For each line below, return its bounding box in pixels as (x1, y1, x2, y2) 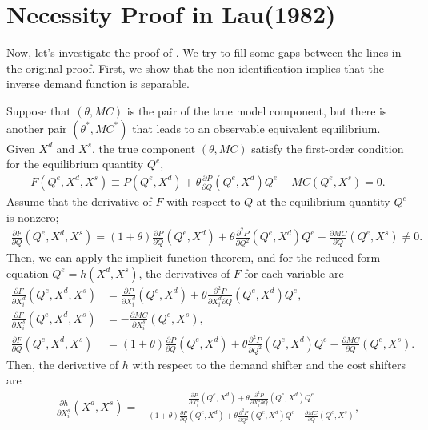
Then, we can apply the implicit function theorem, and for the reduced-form (6, 249, 381, 266)
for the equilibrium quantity (6, 155, 144, 172)
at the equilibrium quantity (256, 193, 390, 210)
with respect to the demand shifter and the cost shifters (132, 356, 406, 372)
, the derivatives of (138, 264, 230, 281)
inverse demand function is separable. (6, 75, 190, 92)
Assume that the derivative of (6, 193, 152, 210)
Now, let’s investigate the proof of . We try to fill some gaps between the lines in (6, 44, 402, 61)
